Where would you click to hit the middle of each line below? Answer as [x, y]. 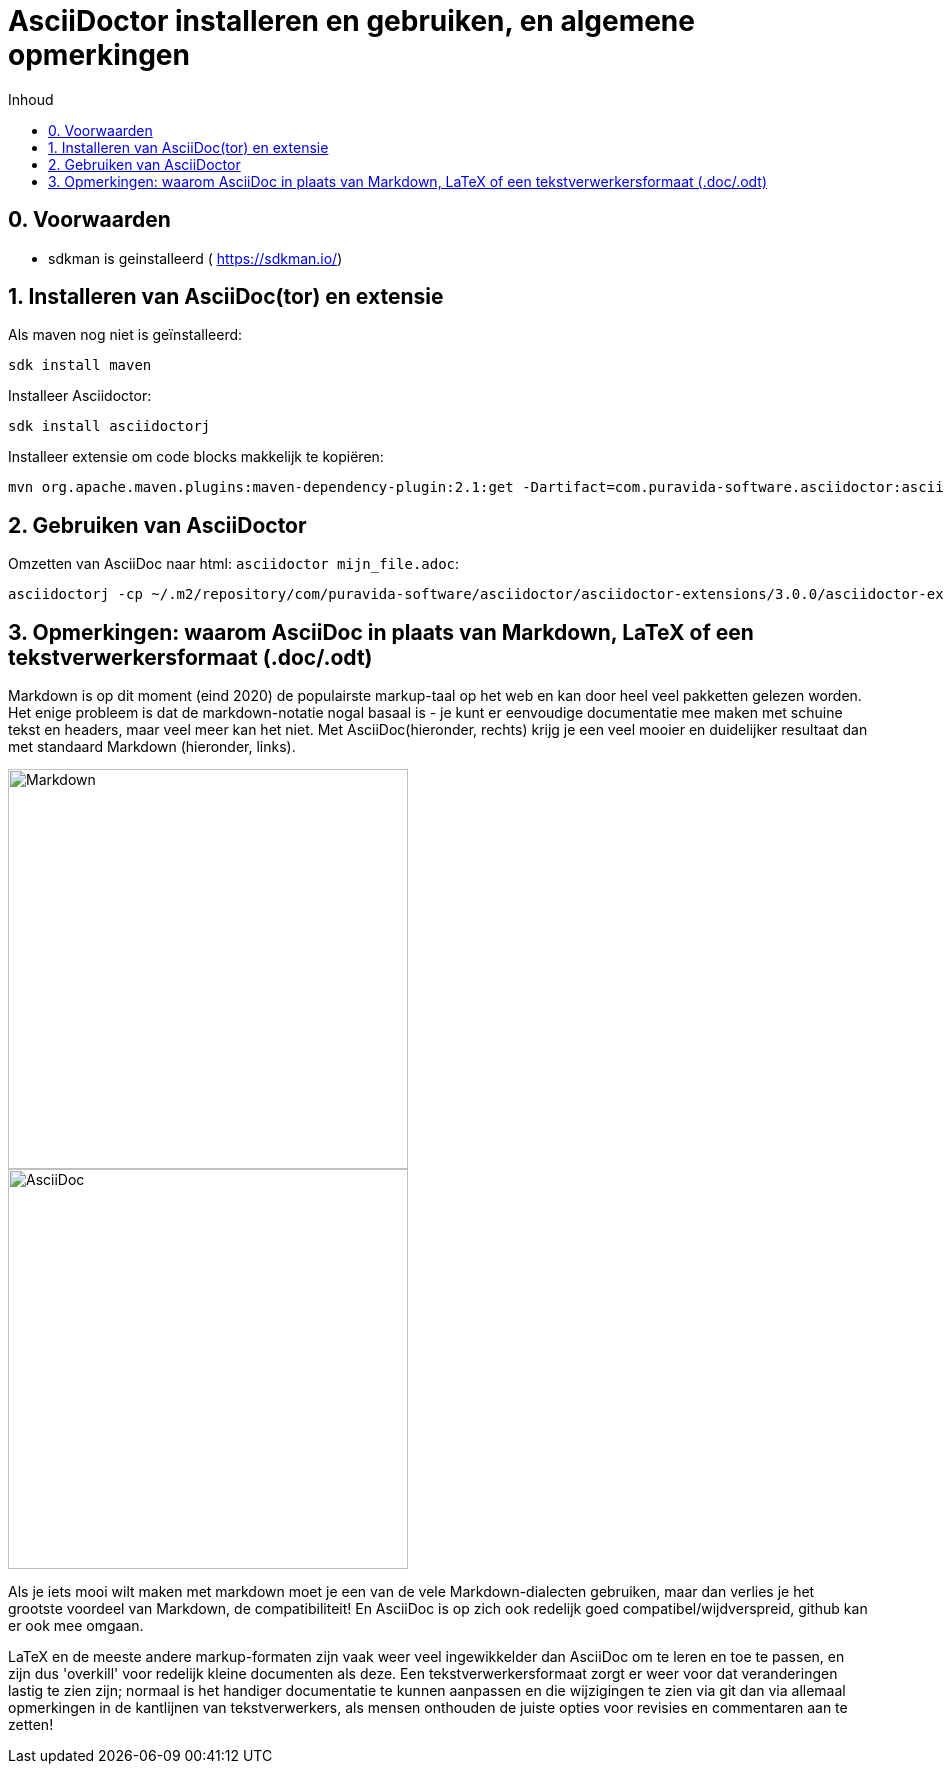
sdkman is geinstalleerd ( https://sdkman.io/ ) [195, 258]
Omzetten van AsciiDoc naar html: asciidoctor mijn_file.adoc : [234, 564]
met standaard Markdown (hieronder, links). [152, 747]
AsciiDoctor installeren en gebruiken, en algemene [351, 21]
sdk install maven [80, 365]
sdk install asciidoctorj [109, 426]
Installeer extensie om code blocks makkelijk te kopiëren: [196, 457]
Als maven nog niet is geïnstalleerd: [125, 335]
